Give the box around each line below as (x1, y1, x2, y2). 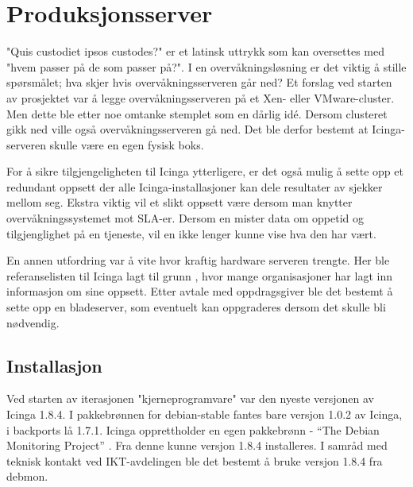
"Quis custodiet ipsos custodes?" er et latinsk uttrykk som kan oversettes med (6, 43, 385, 60)
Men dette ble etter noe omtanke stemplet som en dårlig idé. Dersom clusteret (6, 105, 388, 122)
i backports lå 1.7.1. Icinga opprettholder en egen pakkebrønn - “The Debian (6, 421, 380, 438)
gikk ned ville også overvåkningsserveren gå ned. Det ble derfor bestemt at (6, 121, 369, 137)
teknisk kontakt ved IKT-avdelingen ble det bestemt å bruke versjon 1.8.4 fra (6, 452, 383, 469)
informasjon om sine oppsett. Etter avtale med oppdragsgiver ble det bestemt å (6, 283, 393, 300)
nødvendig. (6, 314, 60, 330)
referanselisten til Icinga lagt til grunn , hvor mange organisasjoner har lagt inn (6, 267, 392, 284)
